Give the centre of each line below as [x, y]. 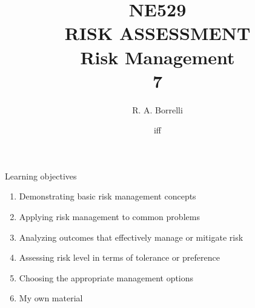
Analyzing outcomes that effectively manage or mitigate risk [131, 237]
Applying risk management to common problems [109, 217]
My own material [51, 298]
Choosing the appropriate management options [106, 277]
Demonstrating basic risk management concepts [108, 196]
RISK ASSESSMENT [157, 33]
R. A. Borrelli [157, 109]
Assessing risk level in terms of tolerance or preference [119, 257]
